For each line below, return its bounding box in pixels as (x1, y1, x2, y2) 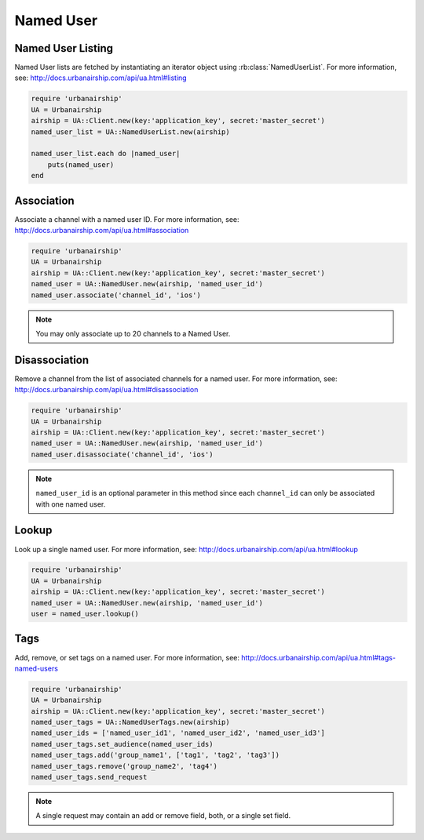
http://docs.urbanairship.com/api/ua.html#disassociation (14, 385, 199, 395)
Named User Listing (14, 42, 114, 55)
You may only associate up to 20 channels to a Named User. (35, 329, 231, 338)
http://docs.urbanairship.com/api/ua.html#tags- (240, 653, 397, 662)
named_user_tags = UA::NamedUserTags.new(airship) (31, 718, 231, 727)
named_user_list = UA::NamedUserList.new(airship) (31, 127, 231, 136)
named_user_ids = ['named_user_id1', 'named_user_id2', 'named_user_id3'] (31, 729, 326, 737)
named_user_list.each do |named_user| (31, 149, 181, 158)
